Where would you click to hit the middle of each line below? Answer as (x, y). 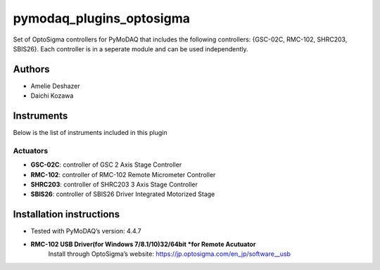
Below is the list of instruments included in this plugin (90, 133)
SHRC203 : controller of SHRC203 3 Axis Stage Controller (114, 185)
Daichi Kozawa (52, 96)
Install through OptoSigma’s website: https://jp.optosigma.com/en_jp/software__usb (170, 254)
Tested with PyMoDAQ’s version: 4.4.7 (86, 231)
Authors (31, 69)
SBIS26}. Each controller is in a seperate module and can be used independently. (131, 49)
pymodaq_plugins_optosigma (101, 18)
